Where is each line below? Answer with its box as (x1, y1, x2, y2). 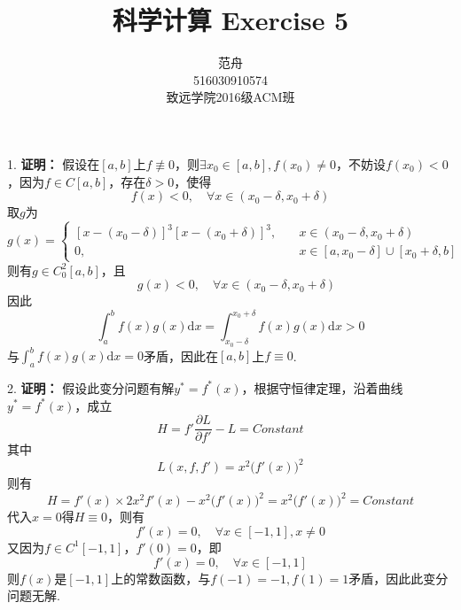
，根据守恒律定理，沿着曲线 (241, 378, 403, 397)
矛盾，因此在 (143, 346, 218, 365)
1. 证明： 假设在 (7, 154, 100, 173)
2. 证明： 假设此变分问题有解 (7, 378, 175, 397)
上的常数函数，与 (111, 568, 211, 587)
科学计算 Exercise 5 (112, 2, 349, 38)
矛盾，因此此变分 (348, 568, 449, 587)
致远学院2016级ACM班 (166, 88, 295, 106)
